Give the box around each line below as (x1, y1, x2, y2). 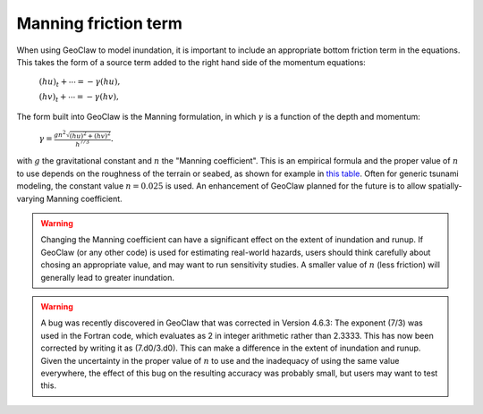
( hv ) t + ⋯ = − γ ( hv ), (38, 92, 120, 104)
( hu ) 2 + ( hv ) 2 (69, 130, 111, 140)
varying (16, 193, 45, 204)
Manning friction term (16, 13, 183, 33)
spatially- (428, 181, 462, 191)
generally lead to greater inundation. (40, 272, 174, 283)
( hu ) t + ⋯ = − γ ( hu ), (38, 77, 121, 89)
